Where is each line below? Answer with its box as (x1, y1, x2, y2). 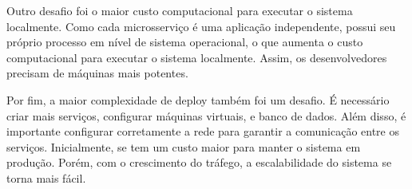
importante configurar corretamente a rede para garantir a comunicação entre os (6, 123, 399, 140)
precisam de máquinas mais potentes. (6, 65, 188, 81)
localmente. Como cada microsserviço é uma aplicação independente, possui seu (6, 18, 396, 34)
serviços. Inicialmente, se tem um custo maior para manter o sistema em (6, 138, 361, 155)
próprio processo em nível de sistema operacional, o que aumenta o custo (6, 33, 363, 50)
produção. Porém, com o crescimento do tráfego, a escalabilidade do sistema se (6, 154, 392, 171)
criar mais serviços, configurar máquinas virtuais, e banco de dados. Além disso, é (6, 107, 406, 124)
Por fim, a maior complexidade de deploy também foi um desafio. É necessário (6, 91, 390, 108)
